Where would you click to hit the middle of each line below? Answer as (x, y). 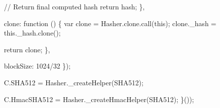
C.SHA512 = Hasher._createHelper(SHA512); (74, 82)
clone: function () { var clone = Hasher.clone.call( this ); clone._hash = (110, 23)
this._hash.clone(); (32, 33)
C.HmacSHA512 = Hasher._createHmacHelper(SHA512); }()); (99, 99)
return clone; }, (27, 49)
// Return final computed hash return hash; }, (74, 6)
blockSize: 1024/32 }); (37, 66)
